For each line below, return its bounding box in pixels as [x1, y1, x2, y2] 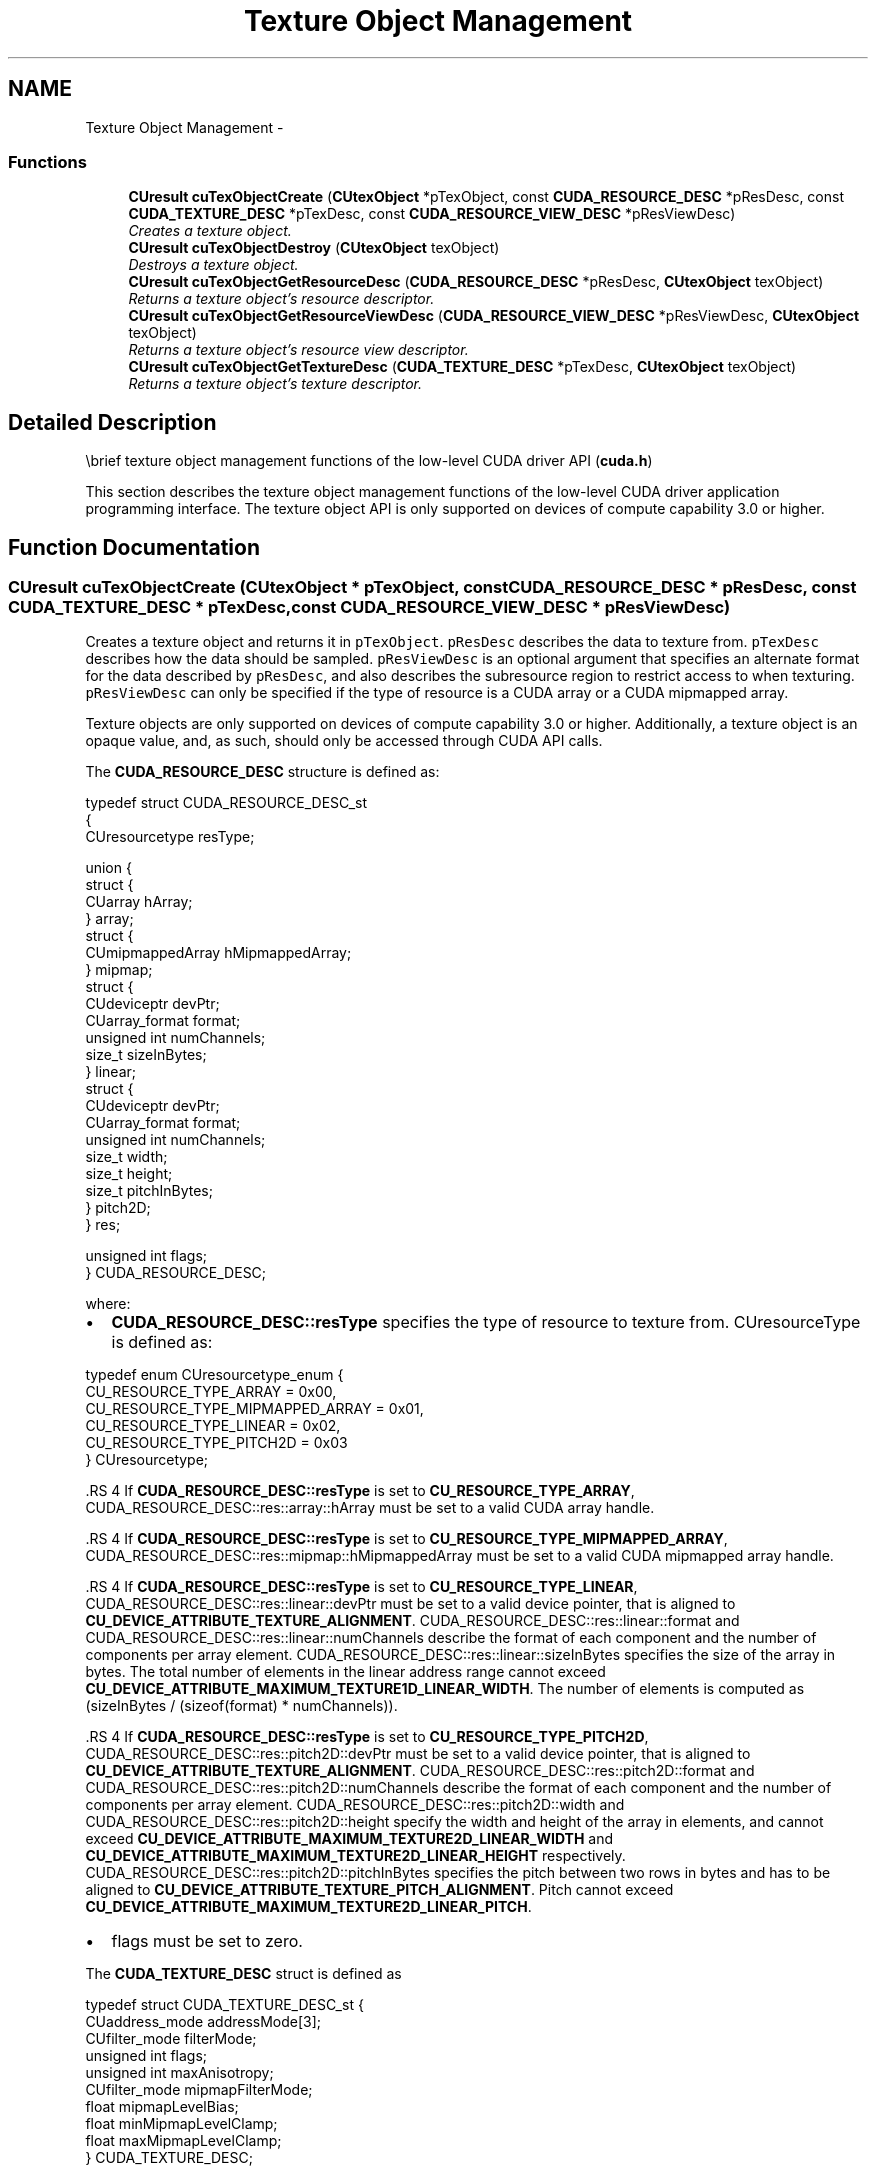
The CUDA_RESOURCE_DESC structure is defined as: [85, 763, 440, 781]
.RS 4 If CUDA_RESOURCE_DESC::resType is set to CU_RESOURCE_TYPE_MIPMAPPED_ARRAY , [85, 1530, 728, 1548]
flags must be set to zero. [111, 1931, 303, 1952]
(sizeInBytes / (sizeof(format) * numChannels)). [85, 1697, 398, 1715]
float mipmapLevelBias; [85, 2098, 239, 2116]
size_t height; [85, 1165, 173, 1183]
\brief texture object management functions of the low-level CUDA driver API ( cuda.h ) [85, 452, 653, 470]
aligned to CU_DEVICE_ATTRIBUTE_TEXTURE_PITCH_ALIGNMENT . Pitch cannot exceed [85, 1881, 674, 1899]
